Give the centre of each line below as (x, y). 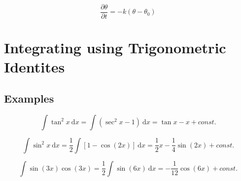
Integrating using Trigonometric (115, 48)
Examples (29, 98)
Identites (34, 67)
